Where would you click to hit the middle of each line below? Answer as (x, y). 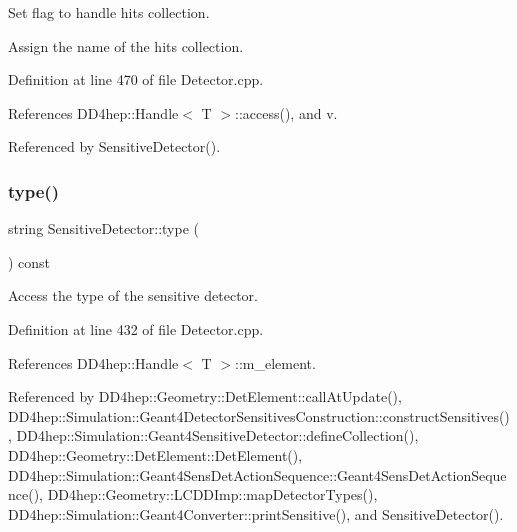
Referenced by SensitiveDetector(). (114, 146)
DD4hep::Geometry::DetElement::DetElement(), (155, 454)
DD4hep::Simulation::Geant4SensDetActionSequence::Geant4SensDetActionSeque (257, 474)
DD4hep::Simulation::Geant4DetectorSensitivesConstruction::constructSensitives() (259, 415)
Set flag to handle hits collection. (109, 12)
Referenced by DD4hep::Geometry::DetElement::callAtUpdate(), (205, 396)
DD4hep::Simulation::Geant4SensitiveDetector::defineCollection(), (217, 435)
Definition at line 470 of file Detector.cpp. (136, 79)
